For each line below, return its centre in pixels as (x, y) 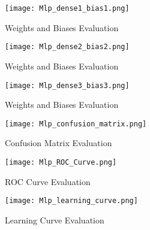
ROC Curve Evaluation (48, 181)
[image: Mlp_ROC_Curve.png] (61, 162)
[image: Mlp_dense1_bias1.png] (67, 8)
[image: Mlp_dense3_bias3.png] (67, 85)
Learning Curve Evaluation (55, 220)
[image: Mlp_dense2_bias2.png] (67, 47)
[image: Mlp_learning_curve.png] (71, 201)
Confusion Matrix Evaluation (58, 143)
